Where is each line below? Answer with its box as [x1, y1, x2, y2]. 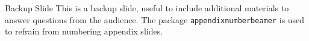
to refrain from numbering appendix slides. [5, 25, 163, 37]
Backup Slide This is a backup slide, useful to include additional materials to [5, 2, 289, 14]
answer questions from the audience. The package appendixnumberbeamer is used [5, 13, 305, 26]
